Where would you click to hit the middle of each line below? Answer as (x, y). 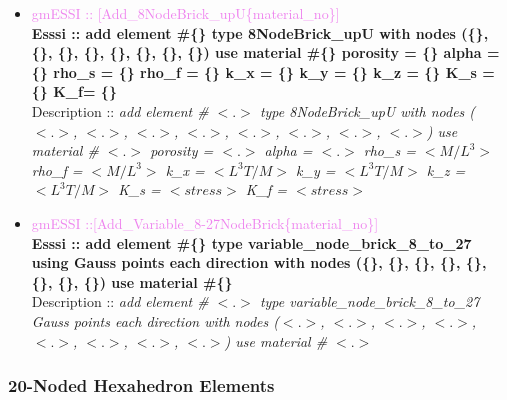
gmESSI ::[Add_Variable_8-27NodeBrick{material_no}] (205, 222)
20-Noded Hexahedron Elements (141, 385)
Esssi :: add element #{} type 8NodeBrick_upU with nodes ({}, (260, 32)
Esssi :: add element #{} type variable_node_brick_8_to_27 (251, 242)
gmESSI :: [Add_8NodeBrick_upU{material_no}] (185, 13)
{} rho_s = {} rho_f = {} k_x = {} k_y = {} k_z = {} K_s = (263, 71)
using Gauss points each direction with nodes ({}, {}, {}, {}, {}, (259, 262)
